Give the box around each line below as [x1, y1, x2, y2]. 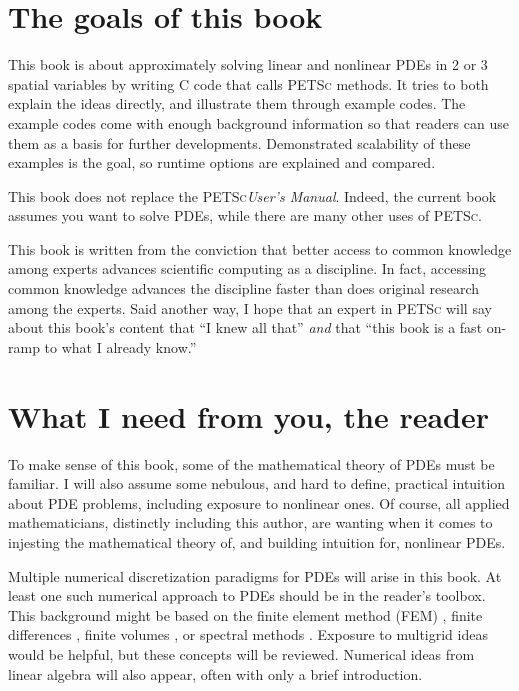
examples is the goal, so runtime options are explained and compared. [8, 152, 436, 173]
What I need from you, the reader [8, 395, 490, 436]
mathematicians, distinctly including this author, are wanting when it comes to [8, 512, 493, 533]
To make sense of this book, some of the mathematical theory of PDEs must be [8, 453, 495, 474]
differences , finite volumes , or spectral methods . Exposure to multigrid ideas [8, 624, 488, 645]
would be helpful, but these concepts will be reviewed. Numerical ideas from [8, 643, 475, 664]
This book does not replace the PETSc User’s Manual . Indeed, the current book [8, 185, 497, 206]
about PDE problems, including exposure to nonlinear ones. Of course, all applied [8, 492, 510, 513]
